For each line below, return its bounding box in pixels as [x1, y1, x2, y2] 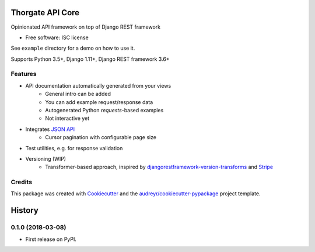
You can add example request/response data [45, 98, 153, 105]
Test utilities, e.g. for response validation [25, 144, 123, 151]
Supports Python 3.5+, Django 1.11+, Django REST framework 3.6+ [10, 56, 170, 63]
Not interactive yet [45, 115, 90, 122]
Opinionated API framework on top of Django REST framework [10, 23, 161, 30]
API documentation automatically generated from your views [25, 82, 171, 89]
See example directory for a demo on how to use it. [10, 44, 135, 52]
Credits [10, 178, 32, 187]
